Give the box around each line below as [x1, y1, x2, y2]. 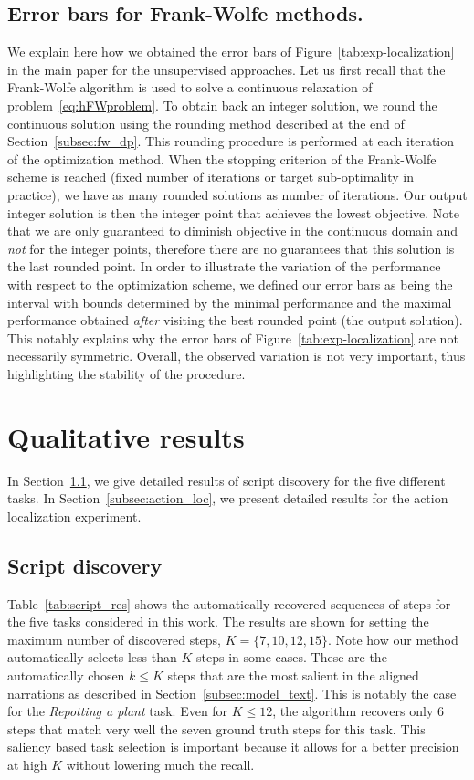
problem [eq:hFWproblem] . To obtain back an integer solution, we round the [7, 95, 437, 114]
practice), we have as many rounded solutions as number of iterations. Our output [7, 184, 468, 204]
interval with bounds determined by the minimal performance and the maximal [7, 292, 452, 311]
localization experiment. [7, 506, 142, 525]
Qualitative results [7, 417, 245, 455]
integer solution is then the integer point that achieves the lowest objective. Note [7, 203, 460, 222]
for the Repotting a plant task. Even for [7, 701, 228, 721]
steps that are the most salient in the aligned [167, 665, 419, 684]
